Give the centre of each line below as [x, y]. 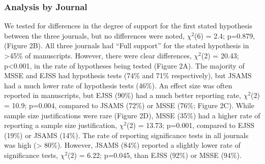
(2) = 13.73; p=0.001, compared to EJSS [191, 125]
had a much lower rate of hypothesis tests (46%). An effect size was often [118, 85]
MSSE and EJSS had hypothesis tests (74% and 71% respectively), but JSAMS [128, 75]
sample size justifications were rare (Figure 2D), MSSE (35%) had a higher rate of [132, 115]
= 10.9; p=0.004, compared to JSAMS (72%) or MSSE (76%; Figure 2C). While [129, 105]
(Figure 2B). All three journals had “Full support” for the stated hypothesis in [127, 45]
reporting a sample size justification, [61, 125]
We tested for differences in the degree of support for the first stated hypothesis [128, 26]
